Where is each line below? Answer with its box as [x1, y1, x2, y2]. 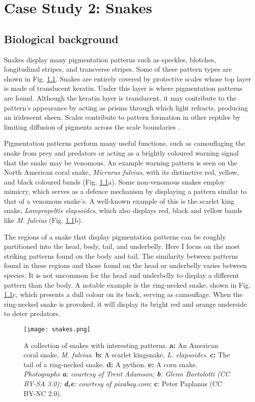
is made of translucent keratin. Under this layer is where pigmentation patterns [4, 83, 243, 93]
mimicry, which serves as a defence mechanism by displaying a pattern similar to [4, 186, 247, 196]
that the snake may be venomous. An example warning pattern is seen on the [4, 157, 237, 167]
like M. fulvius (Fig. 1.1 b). [4, 215, 83, 225]
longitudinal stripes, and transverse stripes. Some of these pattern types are [4, 64, 232, 74]
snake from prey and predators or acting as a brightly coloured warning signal [4, 147, 239, 158]
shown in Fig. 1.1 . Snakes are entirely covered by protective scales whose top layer [4, 73, 252, 83]
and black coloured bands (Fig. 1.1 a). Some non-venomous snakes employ [4, 176, 225, 187]
